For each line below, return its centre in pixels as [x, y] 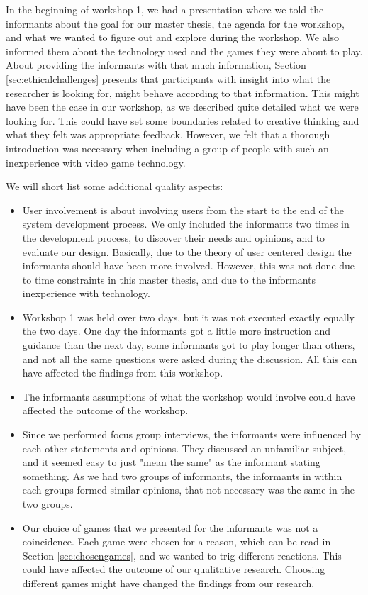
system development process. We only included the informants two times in [186, 224]
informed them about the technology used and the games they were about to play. [184, 51]
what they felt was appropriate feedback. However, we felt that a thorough [168, 134]
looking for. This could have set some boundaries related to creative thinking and [183, 120]
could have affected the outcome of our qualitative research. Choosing [174, 569]
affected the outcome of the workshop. [105, 410]
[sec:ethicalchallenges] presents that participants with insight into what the [168, 78]
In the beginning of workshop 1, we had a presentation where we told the [165, 9]
